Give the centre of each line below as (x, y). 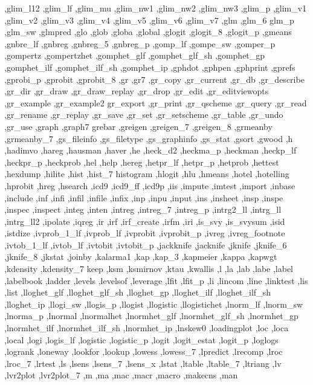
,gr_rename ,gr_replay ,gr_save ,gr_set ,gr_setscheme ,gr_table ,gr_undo (144, 115)
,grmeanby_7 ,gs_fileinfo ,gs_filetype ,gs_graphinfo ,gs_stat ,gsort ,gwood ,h (149, 138)
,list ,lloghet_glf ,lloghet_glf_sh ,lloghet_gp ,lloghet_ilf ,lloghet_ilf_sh (137, 292)
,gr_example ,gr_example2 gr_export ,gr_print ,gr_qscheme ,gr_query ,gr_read (156, 102)
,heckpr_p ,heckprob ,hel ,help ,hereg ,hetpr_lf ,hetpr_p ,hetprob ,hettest (142, 162)
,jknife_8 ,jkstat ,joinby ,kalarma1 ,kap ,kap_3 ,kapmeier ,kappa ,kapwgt (141, 257)
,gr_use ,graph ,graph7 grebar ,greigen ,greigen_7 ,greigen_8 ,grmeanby (138, 126)
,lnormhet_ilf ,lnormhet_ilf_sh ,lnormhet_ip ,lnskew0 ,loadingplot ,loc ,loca (147, 328)
